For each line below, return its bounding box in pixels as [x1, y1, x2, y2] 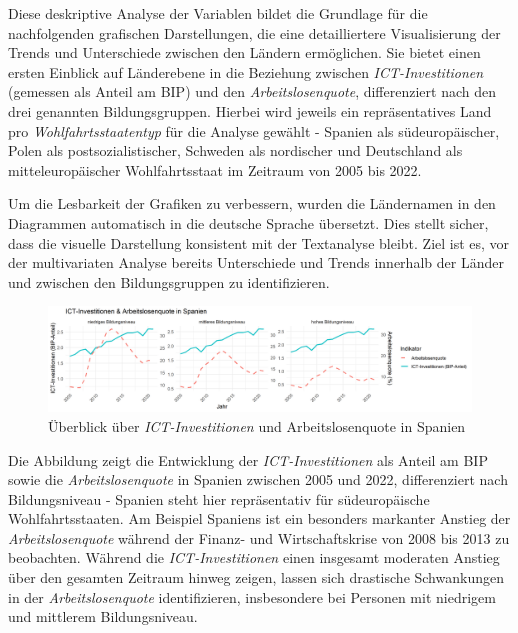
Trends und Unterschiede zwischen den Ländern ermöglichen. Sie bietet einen [8, 42, 481, 63]
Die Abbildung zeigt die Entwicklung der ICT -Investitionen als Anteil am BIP [8, 449, 488, 470]
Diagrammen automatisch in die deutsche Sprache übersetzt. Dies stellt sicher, [8, 212, 489, 233]
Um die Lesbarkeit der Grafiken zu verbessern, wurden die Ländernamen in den [8, 193, 496, 214]
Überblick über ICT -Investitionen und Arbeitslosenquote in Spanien [48, 415, 466, 436]
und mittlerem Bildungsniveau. [8, 606, 198, 627]
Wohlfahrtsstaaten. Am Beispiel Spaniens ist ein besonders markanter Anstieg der [8, 508, 511, 529]
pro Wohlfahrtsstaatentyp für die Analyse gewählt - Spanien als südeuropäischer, [8, 120, 500, 141]
